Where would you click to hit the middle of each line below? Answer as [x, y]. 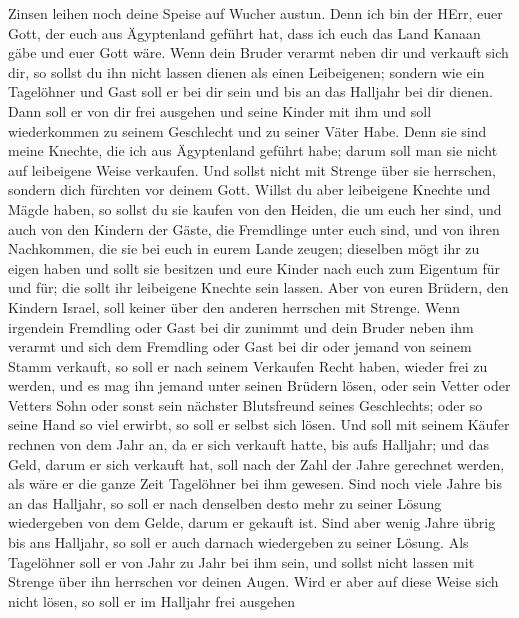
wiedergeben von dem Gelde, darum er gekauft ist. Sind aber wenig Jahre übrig [252, 522]
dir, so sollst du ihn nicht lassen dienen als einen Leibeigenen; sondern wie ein [246, 71]
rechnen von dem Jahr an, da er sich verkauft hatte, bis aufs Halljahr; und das [249, 444]
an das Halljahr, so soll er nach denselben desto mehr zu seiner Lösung [225, 502]
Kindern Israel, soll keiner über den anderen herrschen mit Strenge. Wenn [234, 306]
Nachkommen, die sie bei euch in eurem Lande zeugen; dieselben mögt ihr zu [244, 248]
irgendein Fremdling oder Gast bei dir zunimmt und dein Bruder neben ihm [241, 326]
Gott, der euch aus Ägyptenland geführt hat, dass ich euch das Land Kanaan [244, 32]
